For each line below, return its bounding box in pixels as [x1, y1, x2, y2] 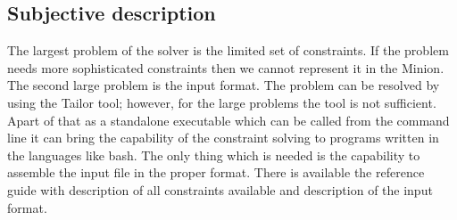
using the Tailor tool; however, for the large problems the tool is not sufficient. [7, 93, 436, 111]
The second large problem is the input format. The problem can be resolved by [7, 76, 440, 94]
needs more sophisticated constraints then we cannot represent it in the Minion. [7, 58, 445, 77]
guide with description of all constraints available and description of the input [7, 180, 433, 199]
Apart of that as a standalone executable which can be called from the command [7, 110, 450, 129]
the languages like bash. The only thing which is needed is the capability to [7, 145, 420, 164]
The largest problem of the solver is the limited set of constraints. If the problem [7, 41, 449, 60]
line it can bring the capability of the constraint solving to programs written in [7, 128, 439, 147]
